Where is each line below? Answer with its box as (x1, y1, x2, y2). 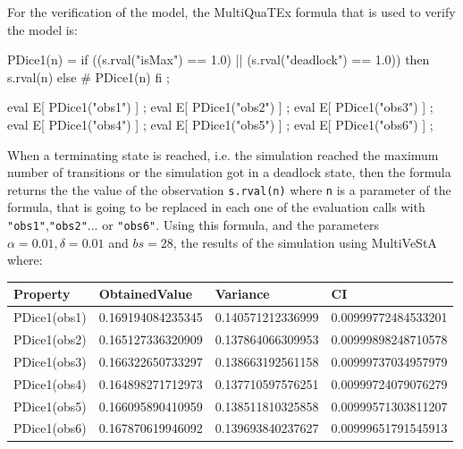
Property (13, 284, 71, 303)
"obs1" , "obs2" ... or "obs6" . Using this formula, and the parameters (7, 216, 379, 233)
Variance (215, 284, 270, 303)
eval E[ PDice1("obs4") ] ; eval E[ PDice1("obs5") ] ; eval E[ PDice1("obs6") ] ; (7, 114, 434, 133)
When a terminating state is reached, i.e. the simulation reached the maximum (7, 145, 439, 164)
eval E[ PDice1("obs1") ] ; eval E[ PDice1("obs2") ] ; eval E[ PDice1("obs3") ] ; (7, 97, 434, 116)
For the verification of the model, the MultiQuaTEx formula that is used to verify (7, 3, 456, 21)
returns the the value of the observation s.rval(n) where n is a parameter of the (7, 180, 451, 199)
